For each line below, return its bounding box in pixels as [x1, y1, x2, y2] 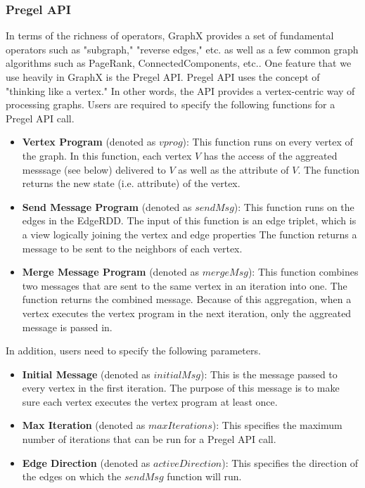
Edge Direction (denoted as [22, 455, 151, 470]
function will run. [167, 469, 242, 484]
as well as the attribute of [178, 162, 289, 176]
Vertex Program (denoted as [22, 134, 156, 149]
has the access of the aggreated [203, 148, 338, 162]
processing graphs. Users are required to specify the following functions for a [6, 97, 335, 112]
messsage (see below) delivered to [22, 162, 166, 176]
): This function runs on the [233, 199, 354, 214]
